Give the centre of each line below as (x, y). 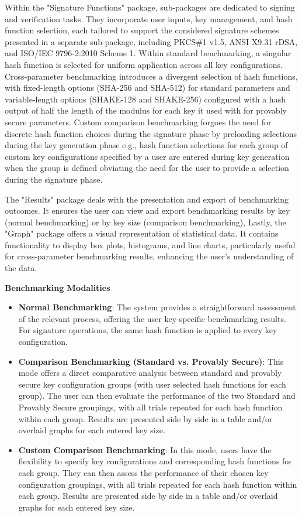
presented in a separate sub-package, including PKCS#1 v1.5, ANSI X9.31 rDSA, (151, 41)
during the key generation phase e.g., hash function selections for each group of (146, 145)
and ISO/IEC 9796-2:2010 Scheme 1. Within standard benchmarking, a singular (148, 53)
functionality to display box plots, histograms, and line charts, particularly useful (150, 244)
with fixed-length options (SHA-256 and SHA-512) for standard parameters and (147, 88)
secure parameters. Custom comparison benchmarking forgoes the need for (138, 121)
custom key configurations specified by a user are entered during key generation (147, 156)
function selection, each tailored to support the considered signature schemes (142, 30)
